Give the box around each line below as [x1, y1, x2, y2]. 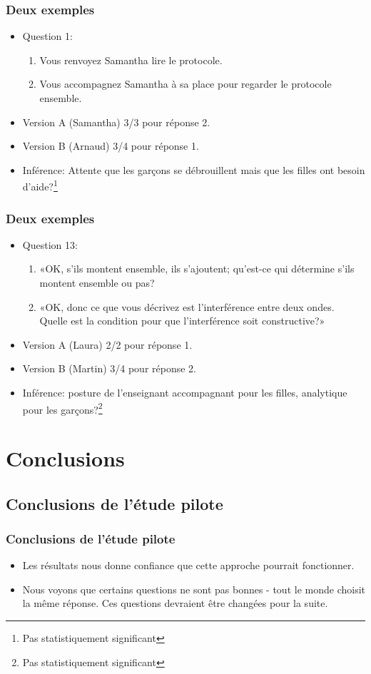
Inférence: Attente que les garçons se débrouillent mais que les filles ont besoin [22, 162, 365, 177]
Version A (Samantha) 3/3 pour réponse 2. [22, 114, 210, 129]
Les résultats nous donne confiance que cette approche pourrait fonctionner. [22, 558, 355, 573]
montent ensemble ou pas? [39, 275, 155, 290]
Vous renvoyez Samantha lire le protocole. [39, 52, 223, 67]
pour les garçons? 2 [22, 399, 103, 417]
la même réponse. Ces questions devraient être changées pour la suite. [22, 596, 328, 611]
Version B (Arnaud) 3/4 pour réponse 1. [22, 138, 199, 153]
